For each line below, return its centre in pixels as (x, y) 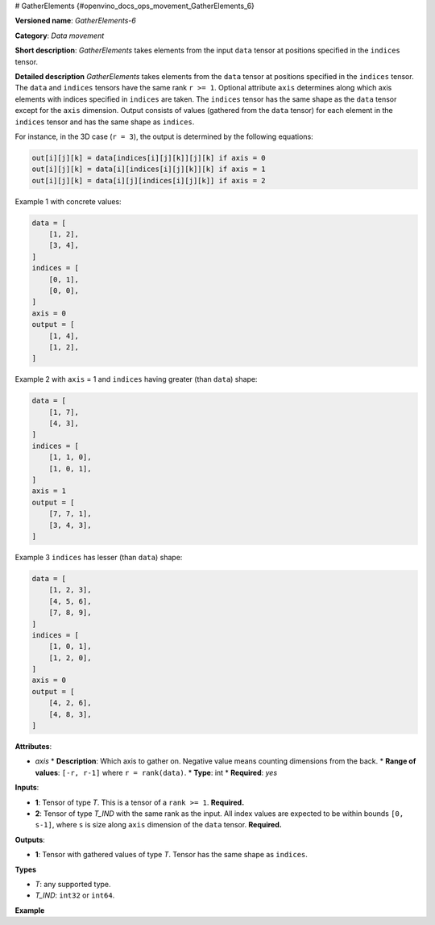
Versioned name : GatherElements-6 (75, 21)
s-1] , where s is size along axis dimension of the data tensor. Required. (158, 825)
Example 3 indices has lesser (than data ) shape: (99, 557)
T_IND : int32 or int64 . (75, 895)
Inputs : (27, 788)
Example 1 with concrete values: (68, 201)
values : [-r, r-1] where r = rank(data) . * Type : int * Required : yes (156, 772)
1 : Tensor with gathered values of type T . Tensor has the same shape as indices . (171, 855)
